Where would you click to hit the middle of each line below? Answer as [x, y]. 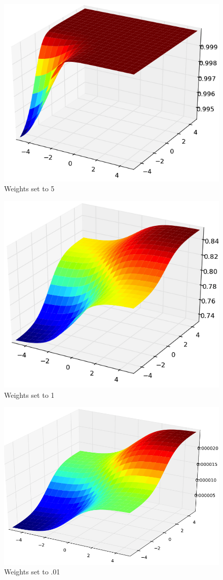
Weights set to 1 [29, 395]
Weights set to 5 [29, 189]
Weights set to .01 [32, 572]
